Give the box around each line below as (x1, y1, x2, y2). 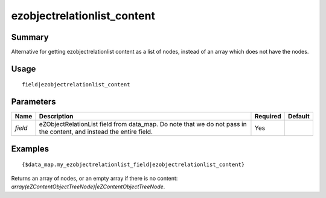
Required (254, 112, 281, 121)
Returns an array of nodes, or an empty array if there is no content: (11, 174, 178, 182)
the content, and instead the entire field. (39, 127, 153, 136)
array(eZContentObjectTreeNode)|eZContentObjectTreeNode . (11, 183, 165, 190)
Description (39, 112, 74, 121)
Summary (11, 32, 49, 42)
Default (287, 112, 310, 121)
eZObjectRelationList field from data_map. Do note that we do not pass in (39, 120, 247, 129)
